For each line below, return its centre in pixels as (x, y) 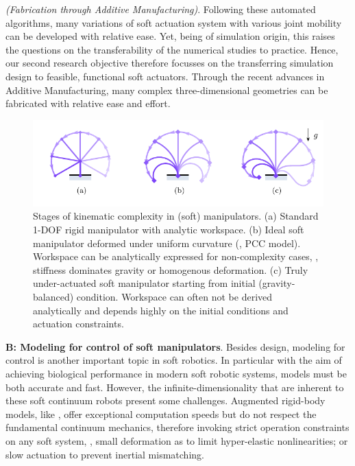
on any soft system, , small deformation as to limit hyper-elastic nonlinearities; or (177, 440)
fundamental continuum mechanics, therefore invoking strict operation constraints (177, 427)
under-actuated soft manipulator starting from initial (144, 283)
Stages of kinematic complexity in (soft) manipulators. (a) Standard (176, 216)
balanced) (53, 297)
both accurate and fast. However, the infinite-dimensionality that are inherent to (175, 387)
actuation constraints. (78, 324)
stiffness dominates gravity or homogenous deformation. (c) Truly (171, 269)
